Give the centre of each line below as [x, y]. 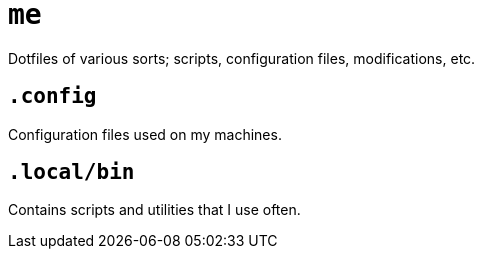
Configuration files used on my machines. [145, 134]
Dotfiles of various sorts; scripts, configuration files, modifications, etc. [242, 58]
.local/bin [71, 172]
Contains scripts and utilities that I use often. [154, 210]
